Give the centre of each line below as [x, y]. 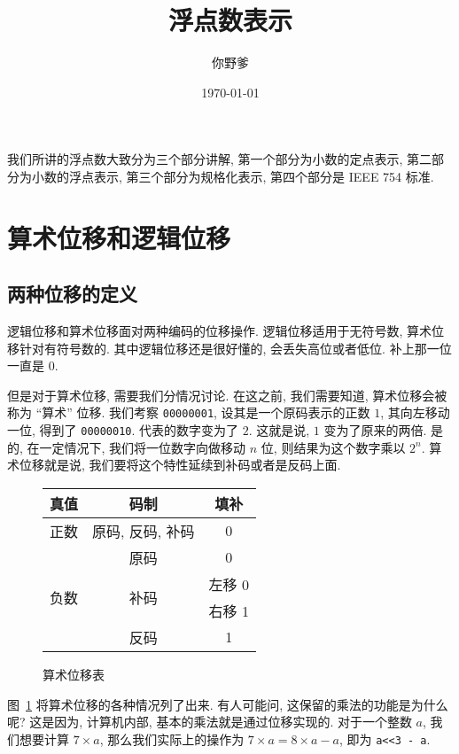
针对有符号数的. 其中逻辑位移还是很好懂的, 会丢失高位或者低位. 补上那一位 [235, 348]
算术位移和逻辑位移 [119, 237]
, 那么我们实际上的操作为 [172, 738]
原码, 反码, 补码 [144, 531]
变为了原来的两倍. [375, 430]
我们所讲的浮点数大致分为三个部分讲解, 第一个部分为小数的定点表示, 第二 [220, 159]
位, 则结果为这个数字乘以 [333, 447]
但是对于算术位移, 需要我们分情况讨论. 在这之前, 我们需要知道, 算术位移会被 [227, 395]
